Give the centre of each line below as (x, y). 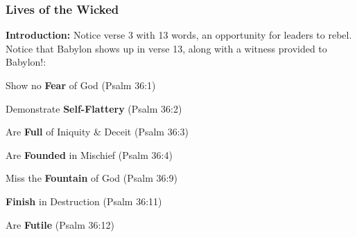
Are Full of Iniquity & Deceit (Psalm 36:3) (97, 132)
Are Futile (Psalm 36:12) (60, 224)
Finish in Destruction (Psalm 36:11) (84, 201)
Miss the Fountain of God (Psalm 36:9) (92, 178)
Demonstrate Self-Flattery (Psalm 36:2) (94, 108)
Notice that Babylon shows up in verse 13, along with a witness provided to (166, 48)
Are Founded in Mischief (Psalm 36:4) (89, 154)
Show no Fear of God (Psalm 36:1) (81, 85)
